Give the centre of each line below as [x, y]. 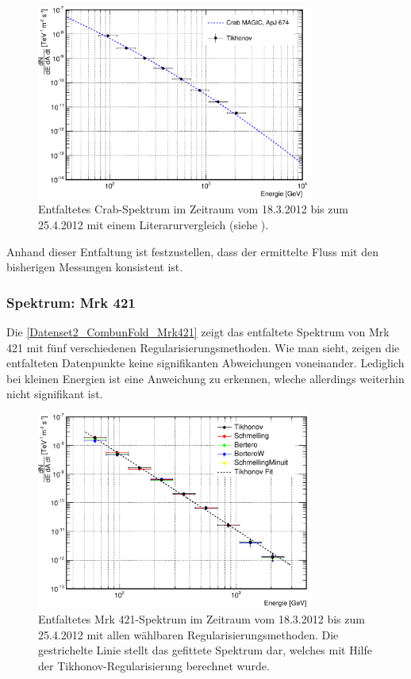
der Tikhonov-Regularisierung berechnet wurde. [154, 665]
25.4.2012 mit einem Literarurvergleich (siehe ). [154, 224]
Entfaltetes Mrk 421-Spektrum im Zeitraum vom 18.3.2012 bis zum [202, 618]
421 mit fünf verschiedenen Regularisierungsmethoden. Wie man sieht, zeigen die [203, 347]
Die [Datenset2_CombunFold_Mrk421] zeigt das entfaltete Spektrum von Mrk [198, 331]
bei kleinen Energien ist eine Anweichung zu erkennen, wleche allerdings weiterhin [205, 378]
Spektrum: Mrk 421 [71, 302]
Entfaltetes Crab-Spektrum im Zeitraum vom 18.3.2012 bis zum [193, 209]
